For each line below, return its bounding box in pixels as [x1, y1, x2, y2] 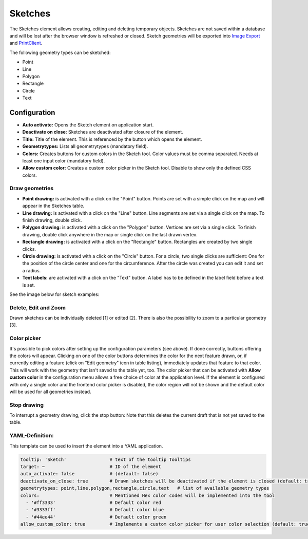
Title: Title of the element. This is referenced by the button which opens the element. [22, 136, 202, 142]
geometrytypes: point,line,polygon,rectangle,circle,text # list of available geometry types [20, 486, 269, 491]
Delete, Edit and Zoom [9, 304, 66, 311]
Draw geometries [9, 185, 54, 192]
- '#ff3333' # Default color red [26, 499, 161, 506]
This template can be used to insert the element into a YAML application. [9, 442, 163, 449]
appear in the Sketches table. [22, 203, 85, 209]
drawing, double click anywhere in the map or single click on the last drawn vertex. [22, 231, 198, 237]
